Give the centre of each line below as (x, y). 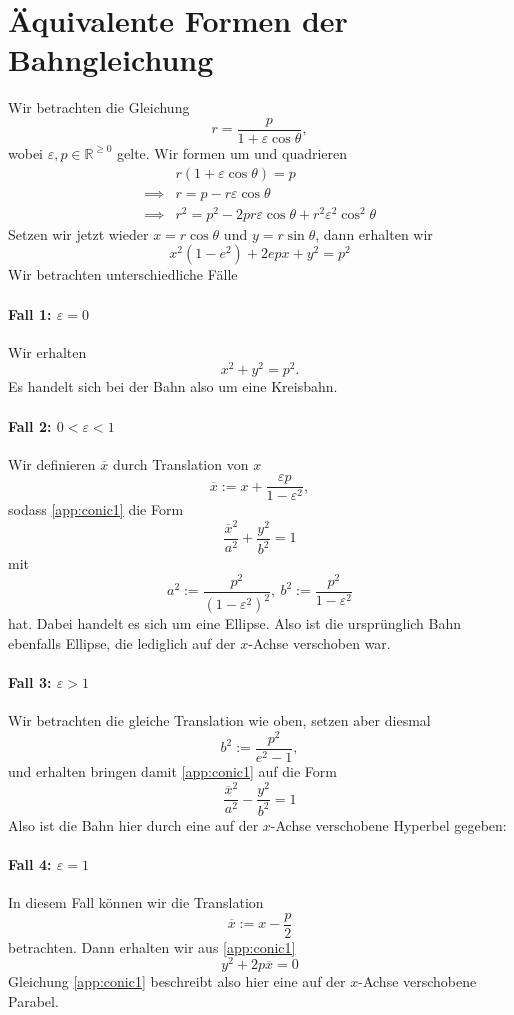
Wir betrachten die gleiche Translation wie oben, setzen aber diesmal (219, 720)
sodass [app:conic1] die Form (96, 509)
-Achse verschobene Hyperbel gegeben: (388, 824)
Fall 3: (30, 682)
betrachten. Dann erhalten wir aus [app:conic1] (152, 946)
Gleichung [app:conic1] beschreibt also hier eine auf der (177, 981)
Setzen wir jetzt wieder (78, 233)
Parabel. (33, 1000)
